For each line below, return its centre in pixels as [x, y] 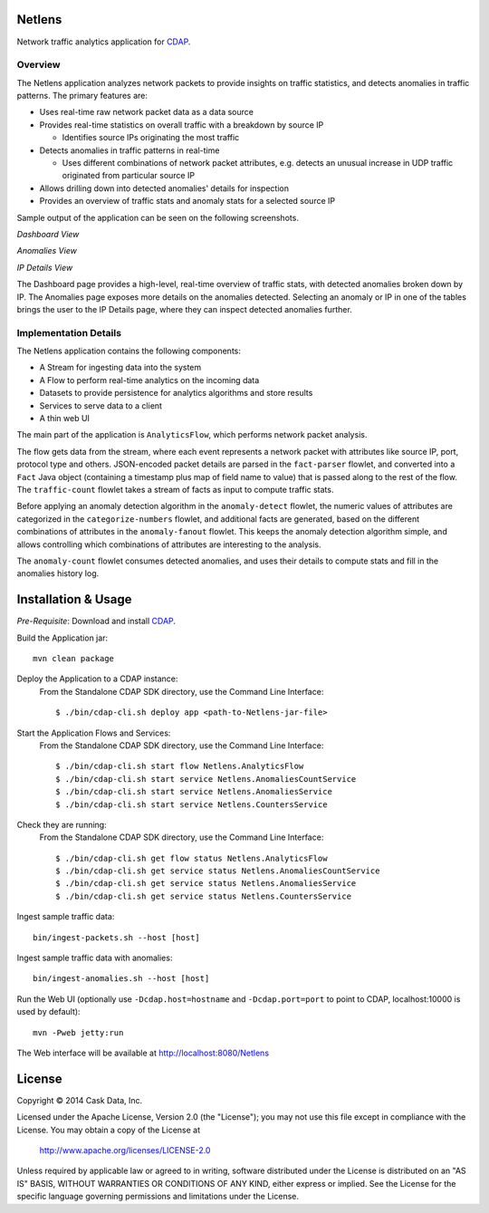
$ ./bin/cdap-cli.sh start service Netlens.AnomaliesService [194, 792]
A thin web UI [65, 418]
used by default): [48, 1012]
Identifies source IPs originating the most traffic [151, 138]
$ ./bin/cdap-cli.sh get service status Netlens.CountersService [204, 896]
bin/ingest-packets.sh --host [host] [117, 937]
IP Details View [45, 267]
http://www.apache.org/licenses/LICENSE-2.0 [125, 1150]
